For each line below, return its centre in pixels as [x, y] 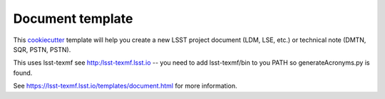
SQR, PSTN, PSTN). [42, 49]
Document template [73, 19]
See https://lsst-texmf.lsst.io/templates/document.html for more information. [125, 86]
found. [23, 73]
